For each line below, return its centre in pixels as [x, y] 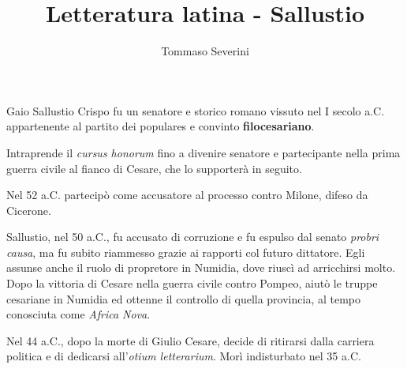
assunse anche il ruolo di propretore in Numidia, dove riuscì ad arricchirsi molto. [201, 267]
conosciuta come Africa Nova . [78, 314]
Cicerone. [29, 210]
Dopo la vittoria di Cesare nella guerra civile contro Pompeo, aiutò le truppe [192, 283]
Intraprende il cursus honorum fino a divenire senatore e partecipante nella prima [203, 152]
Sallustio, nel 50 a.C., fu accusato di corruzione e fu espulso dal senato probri [193, 237]
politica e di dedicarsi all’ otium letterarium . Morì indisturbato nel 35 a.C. [184, 356]
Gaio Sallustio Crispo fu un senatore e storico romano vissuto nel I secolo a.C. [196, 110]
